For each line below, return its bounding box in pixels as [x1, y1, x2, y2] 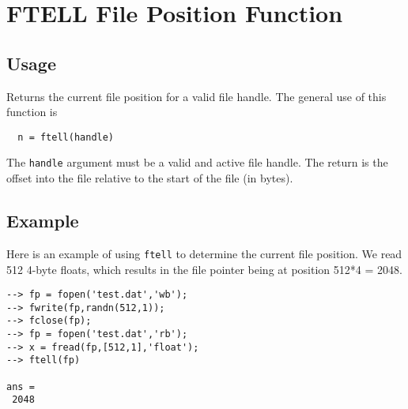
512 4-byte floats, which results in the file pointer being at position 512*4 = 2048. [6, 261, 402, 277]
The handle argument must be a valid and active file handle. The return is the [6, 154, 388, 171]
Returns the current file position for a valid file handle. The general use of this [6, 88, 387, 104]
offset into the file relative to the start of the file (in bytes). [6, 170, 293, 186]
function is [6, 103, 58, 120]
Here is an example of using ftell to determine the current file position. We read [6, 245, 402, 261]
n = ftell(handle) [17, 131, 115, 143]
